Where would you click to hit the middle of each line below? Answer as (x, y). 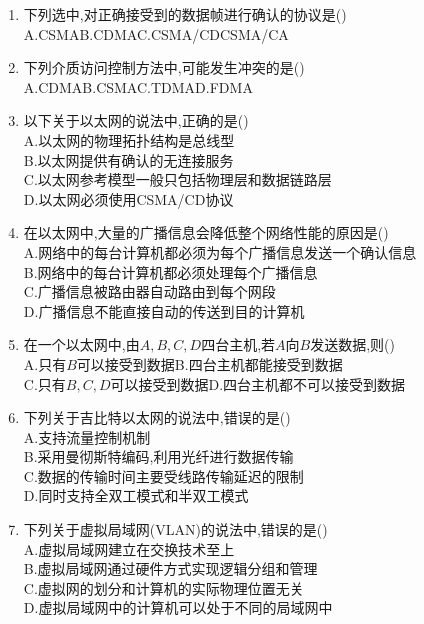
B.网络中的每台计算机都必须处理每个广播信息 (170, 271)
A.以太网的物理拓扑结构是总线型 (129, 139)
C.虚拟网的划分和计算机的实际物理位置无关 (163, 587)
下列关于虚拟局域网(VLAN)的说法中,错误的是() (175, 529)
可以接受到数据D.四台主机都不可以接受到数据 (258, 383)
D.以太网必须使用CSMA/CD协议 (128, 198)
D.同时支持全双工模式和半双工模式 (136, 495)
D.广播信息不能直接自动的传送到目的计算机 (164, 310)
